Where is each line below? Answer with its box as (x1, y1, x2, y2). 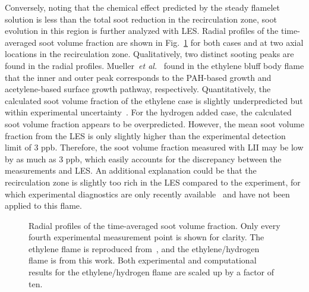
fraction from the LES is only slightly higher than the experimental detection (5, 129, 286, 142)
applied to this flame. (5, 199, 82, 212)
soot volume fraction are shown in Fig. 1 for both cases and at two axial (39, 36, 304, 48)
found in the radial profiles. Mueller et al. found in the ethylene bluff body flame (5, 59, 304, 71)
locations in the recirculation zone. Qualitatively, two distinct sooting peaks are (5, 48, 294, 60)
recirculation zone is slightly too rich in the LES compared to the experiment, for (5, 175, 301, 188)
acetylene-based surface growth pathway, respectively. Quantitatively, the (5, 83, 271, 95)
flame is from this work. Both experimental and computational (29, 254, 257, 266)
